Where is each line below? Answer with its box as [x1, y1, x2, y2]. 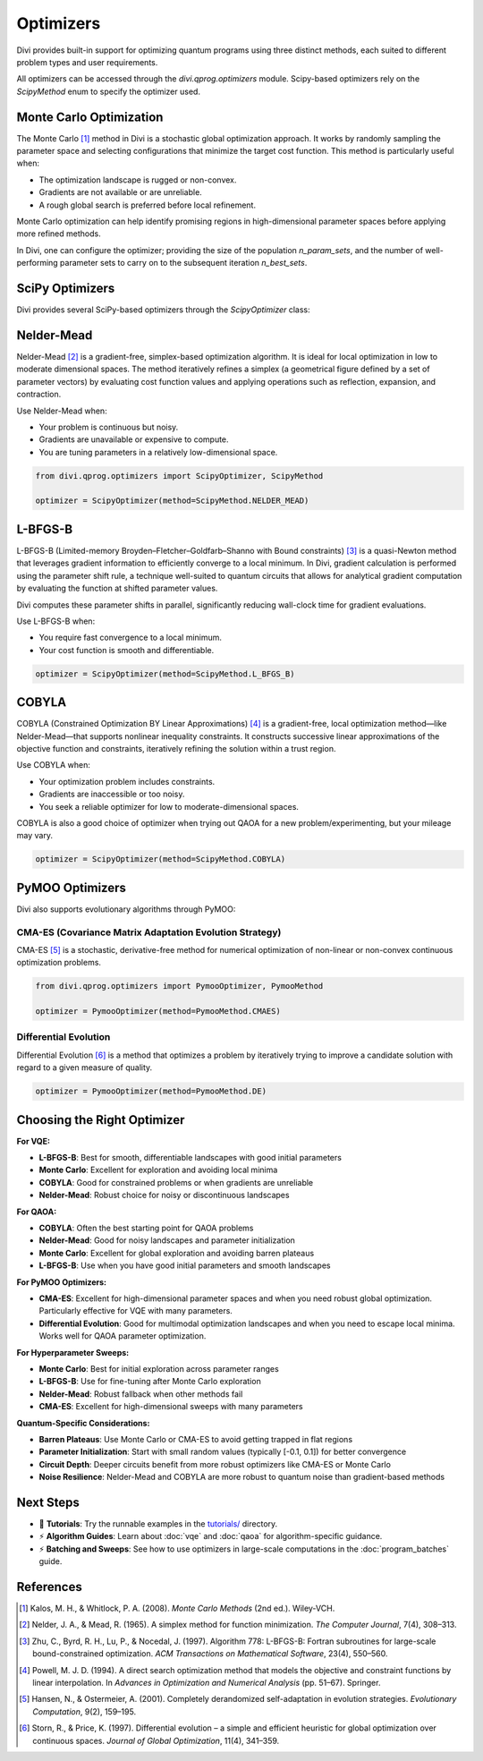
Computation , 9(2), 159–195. [32, 1706, 137, 1717]
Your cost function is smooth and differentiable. [38, 644, 215, 655]
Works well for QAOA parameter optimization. [38, 1331, 207, 1341]
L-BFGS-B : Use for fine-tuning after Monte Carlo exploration [38, 1376, 261, 1387]
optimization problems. [16, 957, 102, 968]
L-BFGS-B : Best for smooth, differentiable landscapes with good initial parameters [38, 1153, 342, 1163]
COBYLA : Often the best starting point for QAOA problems [38, 1222, 254, 1234]
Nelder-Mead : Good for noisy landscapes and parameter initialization [38, 1235, 295, 1246]
